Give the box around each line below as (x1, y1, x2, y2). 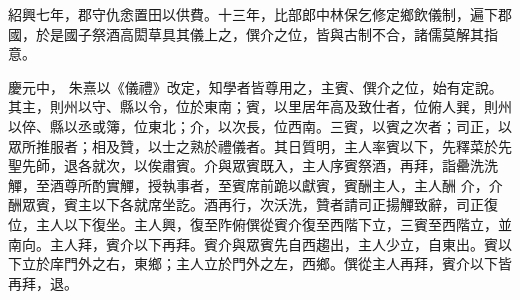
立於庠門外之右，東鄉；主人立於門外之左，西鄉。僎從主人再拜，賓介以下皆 (21, 253, 512, 274)
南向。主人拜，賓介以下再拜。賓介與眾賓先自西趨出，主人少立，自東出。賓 (8, 233, 498, 254)
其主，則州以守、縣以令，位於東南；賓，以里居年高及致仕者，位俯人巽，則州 (8, 96, 512, 117)
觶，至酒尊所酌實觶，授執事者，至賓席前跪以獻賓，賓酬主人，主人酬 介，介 (8, 174, 503, 195)
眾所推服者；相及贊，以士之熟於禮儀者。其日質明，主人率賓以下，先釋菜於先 (8, 135, 512, 156)
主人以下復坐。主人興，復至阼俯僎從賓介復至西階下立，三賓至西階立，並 (35, 213, 512, 234)
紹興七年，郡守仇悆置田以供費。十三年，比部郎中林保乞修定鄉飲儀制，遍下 (8, 4, 498, 24)
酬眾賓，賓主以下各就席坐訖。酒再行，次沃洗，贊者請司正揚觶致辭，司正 (8, 194, 484, 215)
